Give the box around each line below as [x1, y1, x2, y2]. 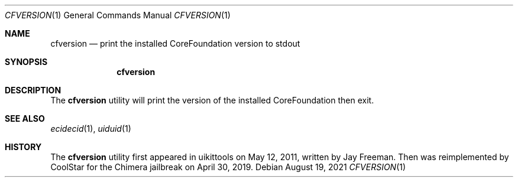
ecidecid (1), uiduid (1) [50, 123, 131, 134]
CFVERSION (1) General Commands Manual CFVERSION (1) [5, 10, 231, 20]
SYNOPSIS [5, 57, 48, 67]
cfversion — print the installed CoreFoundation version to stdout [50, 38, 300, 48]
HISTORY [5, 142, 42, 152]
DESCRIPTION [5, 85, 61, 95]
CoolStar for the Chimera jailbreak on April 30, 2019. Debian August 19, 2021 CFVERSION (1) [50, 162, 406, 172]
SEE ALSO [5, 113, 45, 123]
